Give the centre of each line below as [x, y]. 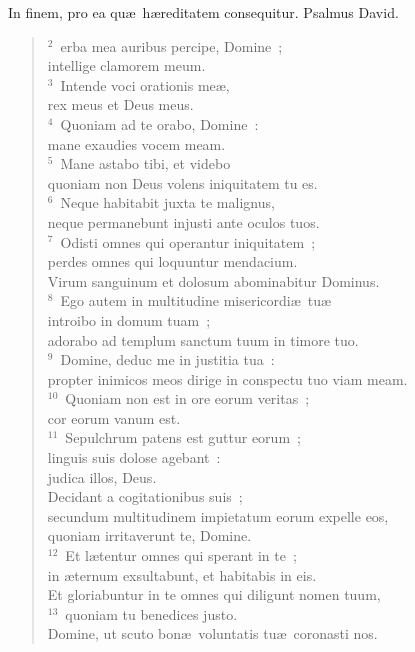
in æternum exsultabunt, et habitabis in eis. [182, 574]
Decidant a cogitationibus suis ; [145, 496]
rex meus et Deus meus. [120, 104]
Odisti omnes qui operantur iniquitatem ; [188, 241]
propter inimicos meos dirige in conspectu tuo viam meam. [227, 378]
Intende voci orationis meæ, [145, 84]
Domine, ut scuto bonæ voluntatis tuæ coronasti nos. [212, 633]
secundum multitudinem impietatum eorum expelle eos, [218, 515]
